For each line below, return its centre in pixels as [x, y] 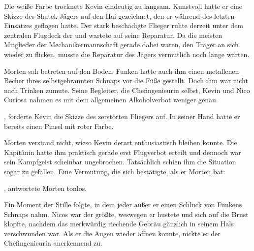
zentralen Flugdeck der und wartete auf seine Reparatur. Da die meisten [113, 35]
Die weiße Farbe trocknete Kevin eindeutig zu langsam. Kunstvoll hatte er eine [123, 6]
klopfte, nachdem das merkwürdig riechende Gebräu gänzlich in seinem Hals [119, 224]
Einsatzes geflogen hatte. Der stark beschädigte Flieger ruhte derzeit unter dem [124, 25]
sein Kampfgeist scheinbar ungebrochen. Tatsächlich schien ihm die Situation [120, 162]
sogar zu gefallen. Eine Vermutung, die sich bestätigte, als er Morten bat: [115, 171]
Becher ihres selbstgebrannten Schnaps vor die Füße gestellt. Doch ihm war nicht [126, 80]
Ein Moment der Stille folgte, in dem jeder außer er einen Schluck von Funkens [123, 204]
